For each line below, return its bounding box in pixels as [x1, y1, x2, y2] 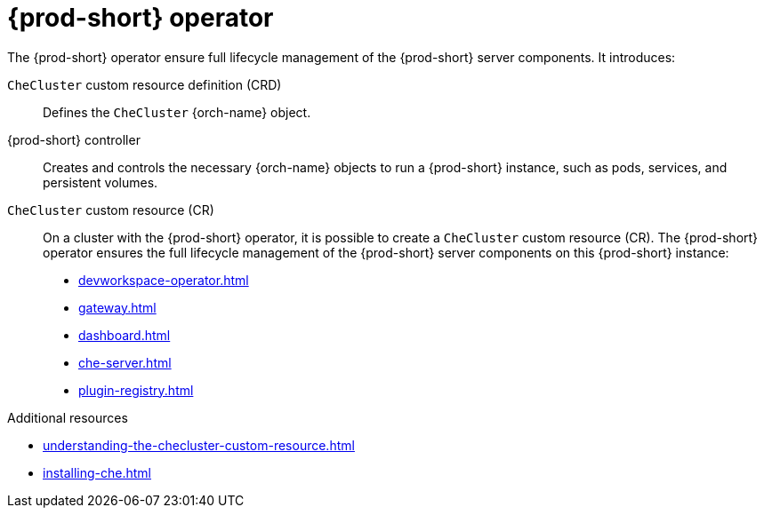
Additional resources [7, 409, 128, 425]
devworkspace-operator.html [78, 272, 249, 288]
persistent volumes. [43, 174, 158, 190]
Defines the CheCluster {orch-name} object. [43, 104, 311, 120]
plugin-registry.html [78, 382, 194, 398]
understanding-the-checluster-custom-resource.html [43, 437, 355, 453]
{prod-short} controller [7, 131, 141, 147]
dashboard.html [78, 327, 171, 343]
